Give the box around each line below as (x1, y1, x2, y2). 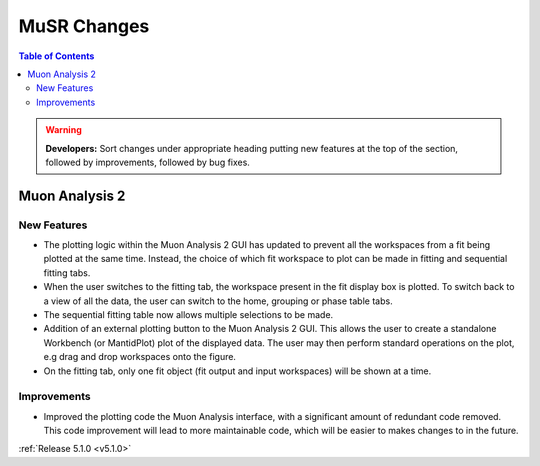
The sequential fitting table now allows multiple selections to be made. (43, 309, 334, 320)
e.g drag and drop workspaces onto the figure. (43, 351, 237, 363)
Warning (45, 124, 82, 136)
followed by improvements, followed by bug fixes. (45, 156, 250, 168)
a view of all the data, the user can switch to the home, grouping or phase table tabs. (43, 295, 394, 307)
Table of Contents (18, 50, 95, 62)
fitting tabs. (43, 266, 91, 279)
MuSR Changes (18, 15, 150, 37)
